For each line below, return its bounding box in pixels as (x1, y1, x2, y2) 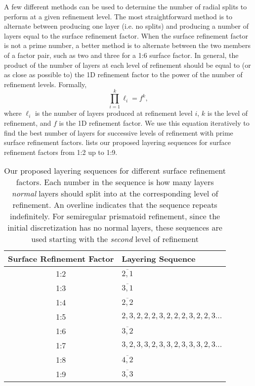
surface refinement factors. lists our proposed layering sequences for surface (4, 137, 231, 147)
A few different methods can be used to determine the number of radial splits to (4, 1, 247, 11)
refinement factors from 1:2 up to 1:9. (4, 146, 118, 157)
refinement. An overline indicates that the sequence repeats (12, 199, 217, 211)
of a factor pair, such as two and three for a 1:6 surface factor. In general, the (4, 49, 239, 60)
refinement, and (4, 118, 51, 128)
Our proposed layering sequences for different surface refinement (4, 165, 226, 177)
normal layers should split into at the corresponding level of (11, 188, 218, 199)
